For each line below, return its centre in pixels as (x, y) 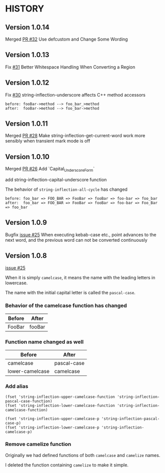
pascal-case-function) (29, 401)
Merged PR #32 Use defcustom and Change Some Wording (67, 39)
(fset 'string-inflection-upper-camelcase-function (60, 397)
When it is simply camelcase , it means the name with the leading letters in (80, 277)
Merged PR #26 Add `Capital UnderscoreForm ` (50, 169)
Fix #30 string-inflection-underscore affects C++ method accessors (75, 95)
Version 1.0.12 (27, 83)
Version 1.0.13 (27, 55)
